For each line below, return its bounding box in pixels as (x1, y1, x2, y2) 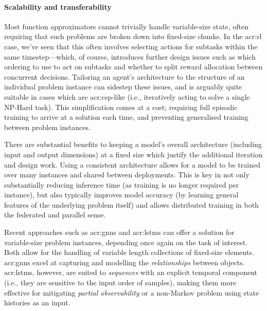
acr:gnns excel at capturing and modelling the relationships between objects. (4, 257, 245, 267)
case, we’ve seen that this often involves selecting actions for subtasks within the (4, 41, 258, 51)
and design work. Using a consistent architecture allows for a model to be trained (4, 159, 260, 170)
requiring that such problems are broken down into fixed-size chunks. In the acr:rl (4, 31, 262, 42)
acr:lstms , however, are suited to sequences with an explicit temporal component (4, 267, 258, 278)
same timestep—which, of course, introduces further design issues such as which (4, 51, 256, 62)
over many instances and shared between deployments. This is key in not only (4, 169, 250, 180)
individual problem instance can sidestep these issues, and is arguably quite (4, 81, 242, 92)
